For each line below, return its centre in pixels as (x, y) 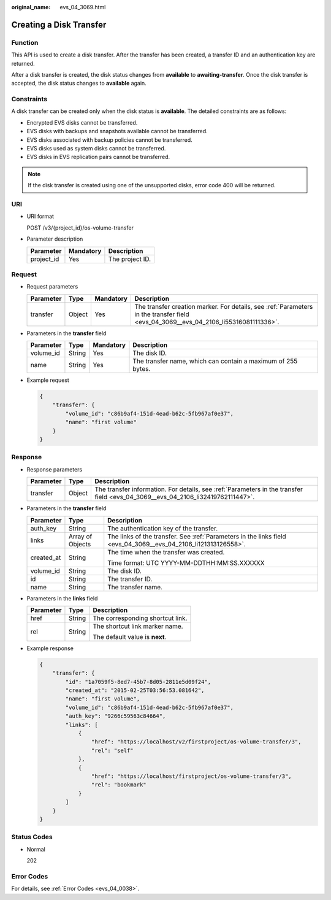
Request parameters (52, 287)
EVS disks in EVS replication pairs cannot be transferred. (98, 157)
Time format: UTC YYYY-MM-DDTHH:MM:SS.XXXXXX (186, 563)
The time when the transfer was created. (166, 552)
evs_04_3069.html (83, 7)
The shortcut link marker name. (138, 626)
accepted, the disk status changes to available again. (79, 83)
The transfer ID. (130, 579)
